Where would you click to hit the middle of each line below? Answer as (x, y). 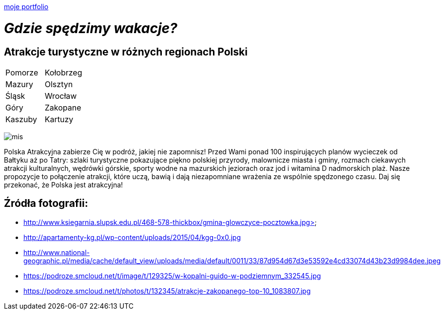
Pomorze (22, 72)
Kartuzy (59, 119)
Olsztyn (59, 84)
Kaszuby (21, 119)
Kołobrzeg (63, 72)
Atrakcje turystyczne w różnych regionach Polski (126, 52)
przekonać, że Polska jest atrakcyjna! (64, 185)
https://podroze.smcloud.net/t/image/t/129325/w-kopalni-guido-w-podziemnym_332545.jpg (172, 276)
